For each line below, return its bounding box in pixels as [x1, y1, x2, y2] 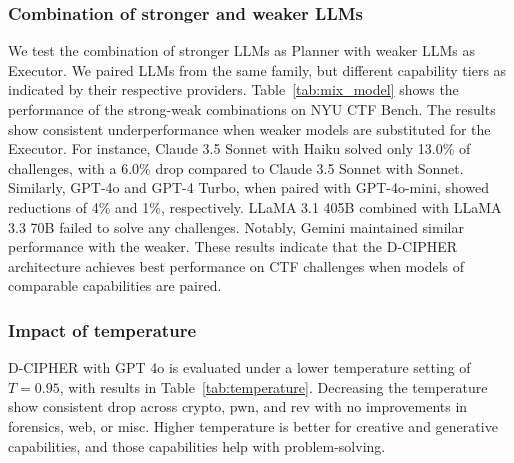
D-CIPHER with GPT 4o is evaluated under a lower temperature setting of [8, 357, 471, 378]
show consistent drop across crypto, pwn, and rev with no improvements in [8, 396, 468, 417]
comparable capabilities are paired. [8, 275, 222, 296]
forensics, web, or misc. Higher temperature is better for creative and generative [8, 415, 498, 436]
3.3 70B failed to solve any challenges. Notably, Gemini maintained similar [8, 216, 464, 237]
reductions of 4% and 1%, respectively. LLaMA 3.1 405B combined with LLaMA [8, 196, 502, 217]
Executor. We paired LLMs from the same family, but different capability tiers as [8, 59, 507, 80]
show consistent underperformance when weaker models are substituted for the [8, 118, 491, 139]
